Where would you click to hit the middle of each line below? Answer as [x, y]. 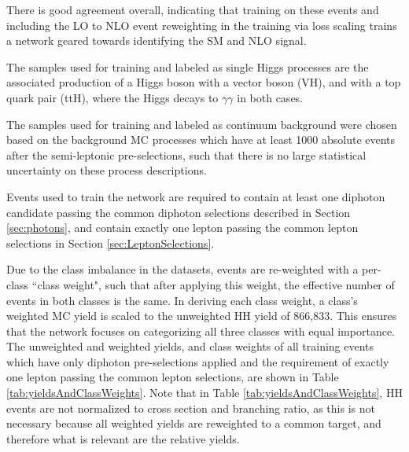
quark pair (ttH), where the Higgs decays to [112, 97]
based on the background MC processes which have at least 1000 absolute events [201, 140]
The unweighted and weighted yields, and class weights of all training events [190, 346]
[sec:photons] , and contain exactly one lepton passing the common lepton [182, 228]
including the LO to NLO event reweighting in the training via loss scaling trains [202, 25]
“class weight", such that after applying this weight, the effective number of [213, 284]
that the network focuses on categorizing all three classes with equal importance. [201, 331]
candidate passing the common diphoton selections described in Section [179, 212]
